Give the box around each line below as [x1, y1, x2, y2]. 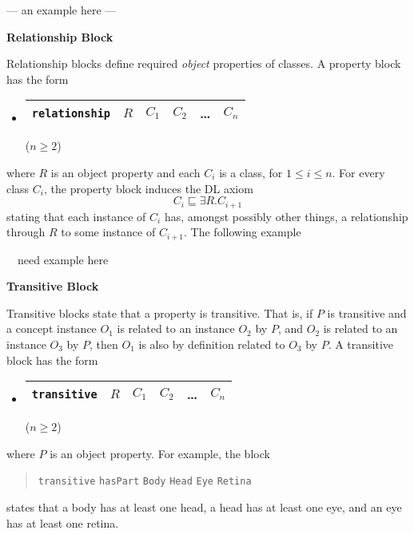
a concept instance [6, 320, 97, 337]
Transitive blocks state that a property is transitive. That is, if [6, 304, 313, 321]
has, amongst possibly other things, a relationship [164, 208, 408, 224]
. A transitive [328, 336, 394, 353]
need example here [17, 251, 109, 267]
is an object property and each [50, 164, 201, 180]
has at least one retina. [6, 514, 119, 531]
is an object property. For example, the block [50, 445, 270, 461]
